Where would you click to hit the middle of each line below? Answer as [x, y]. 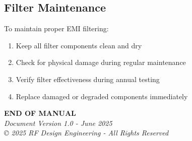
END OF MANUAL [40, 113]
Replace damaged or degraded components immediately [102, 96]
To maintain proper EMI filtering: [56, 28]
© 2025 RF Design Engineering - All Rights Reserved [86, 133]
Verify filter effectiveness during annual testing [88, 79]
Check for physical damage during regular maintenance [101, 62]
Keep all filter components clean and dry [79, 45]
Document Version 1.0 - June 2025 [58, 123]
